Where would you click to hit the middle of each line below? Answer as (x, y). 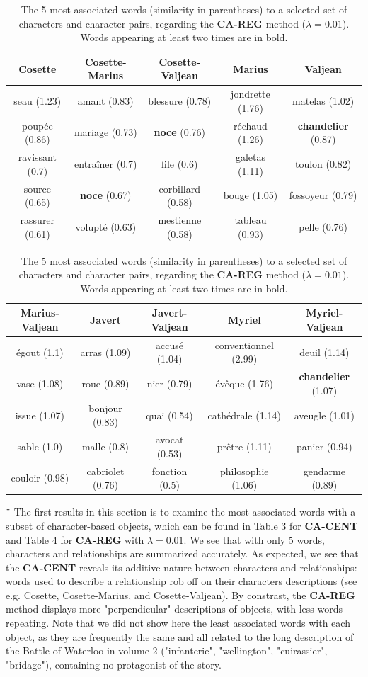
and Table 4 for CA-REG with (75, 539)
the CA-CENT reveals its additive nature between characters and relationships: (182, 567)
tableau (251, 219)
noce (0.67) (106, 195)
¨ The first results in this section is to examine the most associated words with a (181, 512)
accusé (170, 345)
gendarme (324, 471)
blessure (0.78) (180, 101)
